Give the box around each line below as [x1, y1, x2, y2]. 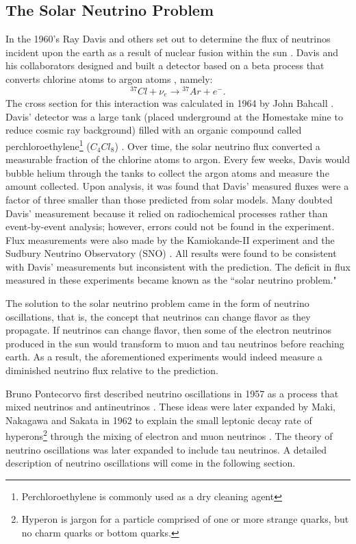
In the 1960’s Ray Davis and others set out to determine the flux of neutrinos [5, 32, 331, 46]
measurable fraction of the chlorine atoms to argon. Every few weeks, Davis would [5, 152, 350, 166]
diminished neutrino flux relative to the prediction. [5, 363, 218, 378]
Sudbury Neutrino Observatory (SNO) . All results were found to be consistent [5, 246, 337, 260]
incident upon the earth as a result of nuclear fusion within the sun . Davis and [5, 45, 339, 59]
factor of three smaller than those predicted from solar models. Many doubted [5, 192, 333, 206]
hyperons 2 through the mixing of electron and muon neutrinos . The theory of [5, 427, 333, 443]
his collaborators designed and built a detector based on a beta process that [5, 58, 325, 73]
